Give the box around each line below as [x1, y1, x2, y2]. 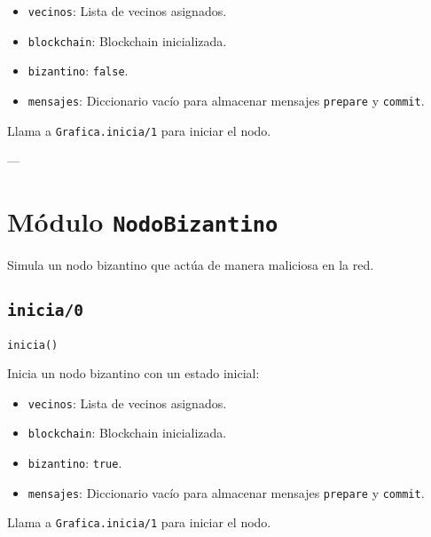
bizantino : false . [27, 61, 129, 80]
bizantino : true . [27, 454, 122, 472]
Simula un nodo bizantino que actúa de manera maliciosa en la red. [7, 256, 374, 274]
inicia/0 [7, 301, 83, 320]
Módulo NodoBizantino [7, 203, 278, 240]
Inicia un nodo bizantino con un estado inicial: [7, 364, 260, 383]
